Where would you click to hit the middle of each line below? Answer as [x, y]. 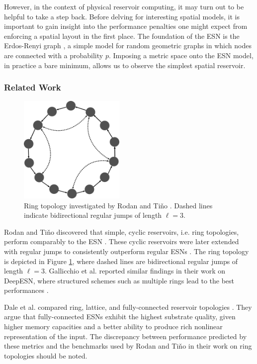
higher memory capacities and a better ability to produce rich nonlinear [113, 326]
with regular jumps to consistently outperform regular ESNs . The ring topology [127, 251]
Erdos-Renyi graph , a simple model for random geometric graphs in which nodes [128, 45]
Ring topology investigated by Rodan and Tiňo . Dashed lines [118, 205]
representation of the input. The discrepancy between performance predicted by [126, 336]
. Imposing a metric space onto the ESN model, [181, 55]
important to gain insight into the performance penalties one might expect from [126, 26]
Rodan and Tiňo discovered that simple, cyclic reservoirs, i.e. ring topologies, [122, 231]
